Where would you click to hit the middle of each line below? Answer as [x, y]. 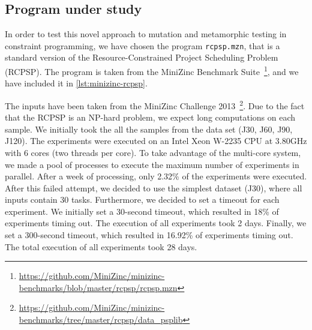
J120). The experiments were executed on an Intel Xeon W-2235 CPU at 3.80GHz [156, 141]
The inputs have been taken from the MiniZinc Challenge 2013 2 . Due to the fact [155, 104]
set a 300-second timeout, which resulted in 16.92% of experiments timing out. [149, 235]
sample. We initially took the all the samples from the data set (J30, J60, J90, [149, 129]
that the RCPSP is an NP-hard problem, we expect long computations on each [150, 117]
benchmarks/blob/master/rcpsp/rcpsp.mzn [98, 287]
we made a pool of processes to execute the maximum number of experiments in [152, 164]
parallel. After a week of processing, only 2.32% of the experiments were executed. [156, 176]
